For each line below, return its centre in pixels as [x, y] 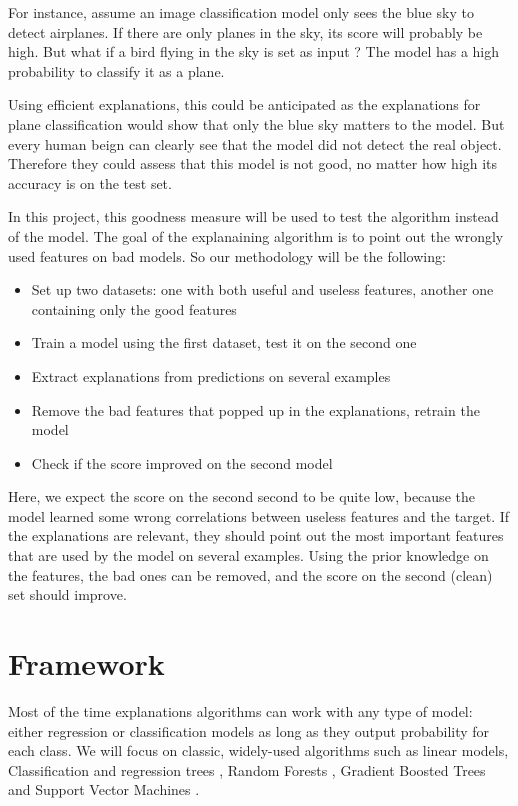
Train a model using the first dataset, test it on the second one [224, 342]
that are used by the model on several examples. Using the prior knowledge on [248, 555]
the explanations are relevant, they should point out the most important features [256, 535]
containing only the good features [134, 308]
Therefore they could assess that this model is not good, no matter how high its [253, 163]
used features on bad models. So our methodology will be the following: [227, 255]
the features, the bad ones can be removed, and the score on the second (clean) [250, 574]
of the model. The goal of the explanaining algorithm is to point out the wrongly [256, 235]
